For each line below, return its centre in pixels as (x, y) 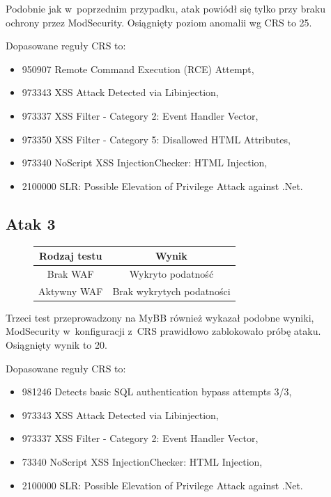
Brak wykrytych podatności (171, 291)
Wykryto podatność (171, 273)
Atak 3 (31, 223)
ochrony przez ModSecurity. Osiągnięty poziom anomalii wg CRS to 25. (159, 22)
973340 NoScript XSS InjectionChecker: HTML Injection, (145, 163)
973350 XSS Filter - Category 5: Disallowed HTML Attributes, (156, 139)
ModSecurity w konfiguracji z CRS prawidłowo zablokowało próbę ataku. (163, 331)
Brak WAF (70, 273)
